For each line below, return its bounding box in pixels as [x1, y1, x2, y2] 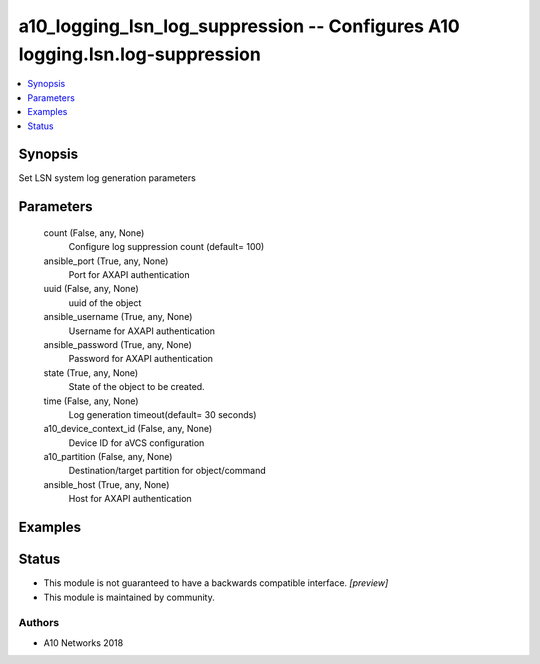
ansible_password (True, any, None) [43, 338, 192, 350]
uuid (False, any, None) [43, 283, 139, 295]
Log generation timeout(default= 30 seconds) [68, 408, 257, 420]
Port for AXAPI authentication [68, 269, 190, 280]
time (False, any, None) [43, 395, 139, 407]
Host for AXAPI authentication [68, 493, 192, 505]
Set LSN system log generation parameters [18, 172, 197, 184]
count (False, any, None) [43, 226, 145, 239]
